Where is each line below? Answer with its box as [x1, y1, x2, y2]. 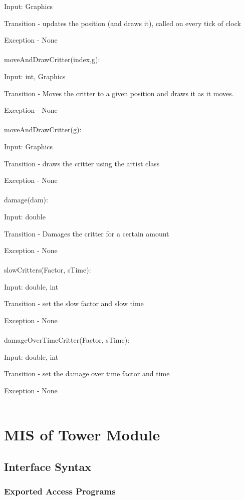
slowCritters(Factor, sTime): [4, 265, 91, 275]
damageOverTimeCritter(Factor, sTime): [4, 335, 130, 345]
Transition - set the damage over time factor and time [4, 368, 170, 379]
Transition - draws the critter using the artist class [4, 158, 160, 168]
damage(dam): [4, 194, 48, 205]
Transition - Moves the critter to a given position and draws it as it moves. [4, 88, 234, 98]
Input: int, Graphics [4, 71, 66, 81]
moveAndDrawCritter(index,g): [4, 54, 100, 65]
